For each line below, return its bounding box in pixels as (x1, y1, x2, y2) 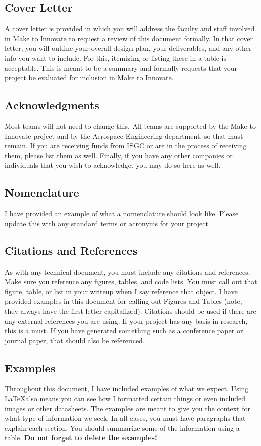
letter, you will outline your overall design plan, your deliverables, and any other (5, 43, 252, 53)
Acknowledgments (5, 97, 99, 113)
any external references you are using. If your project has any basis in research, (5, 315, 248, 326)
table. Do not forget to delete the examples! (5, 432, 157, 443)
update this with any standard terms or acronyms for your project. (5, 218, 210, 228)
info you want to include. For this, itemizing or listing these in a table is (5, 52, 226, 63)
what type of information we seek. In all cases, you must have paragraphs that (5, 413, 246, 423)
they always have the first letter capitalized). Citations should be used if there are (5, 305, 256, 316)
